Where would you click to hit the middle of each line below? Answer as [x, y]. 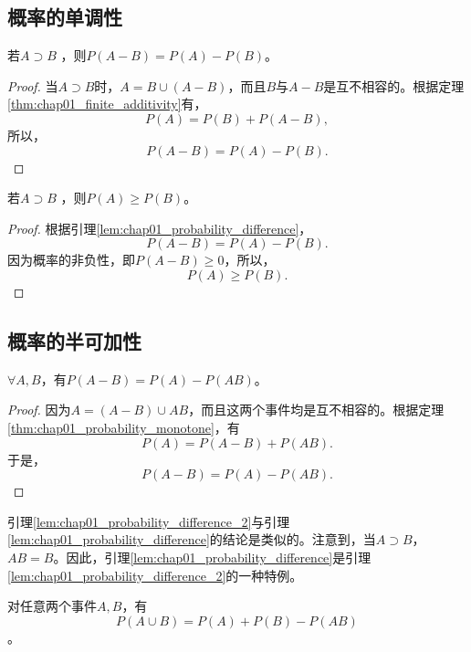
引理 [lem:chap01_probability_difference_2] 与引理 [149, 521]
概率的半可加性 [74, 340]
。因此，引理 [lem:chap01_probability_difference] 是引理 [212, 557]
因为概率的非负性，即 [71, 260]
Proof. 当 [33, 85]
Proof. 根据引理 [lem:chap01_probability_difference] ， [160, 228]
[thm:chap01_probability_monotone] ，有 [124, 427]
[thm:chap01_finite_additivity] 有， [107, 104]
